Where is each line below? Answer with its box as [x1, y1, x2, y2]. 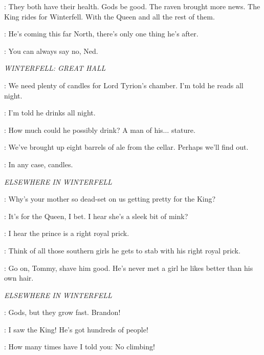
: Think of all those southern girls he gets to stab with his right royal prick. [4, 245, 240, 255]
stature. [171, 124, 195, 135]
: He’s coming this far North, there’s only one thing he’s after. [4, 28, 199, 39]
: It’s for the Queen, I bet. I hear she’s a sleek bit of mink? [4, 210, 188, 221]
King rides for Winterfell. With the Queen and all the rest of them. [4, 11, 215, 22]
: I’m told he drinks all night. [4, 107, 96, 118]
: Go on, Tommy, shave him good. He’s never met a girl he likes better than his [4, 262, 253, 273]
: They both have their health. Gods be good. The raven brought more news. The [4, 1, 260, 11]
